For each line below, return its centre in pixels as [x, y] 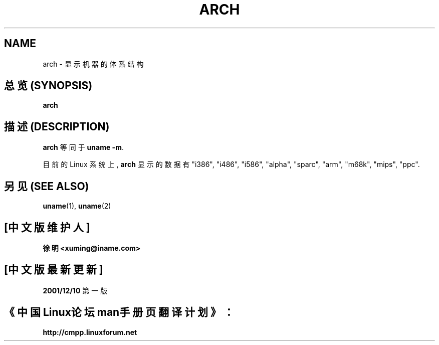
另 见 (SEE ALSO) [47, 186]
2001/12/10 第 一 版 [75, 290]
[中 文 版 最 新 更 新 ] [54, 270]
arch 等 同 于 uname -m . [83, 147]
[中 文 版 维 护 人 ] [47, 227]
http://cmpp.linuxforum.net [90, 332]
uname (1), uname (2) [77, 206]
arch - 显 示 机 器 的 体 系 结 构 [93, 64]
